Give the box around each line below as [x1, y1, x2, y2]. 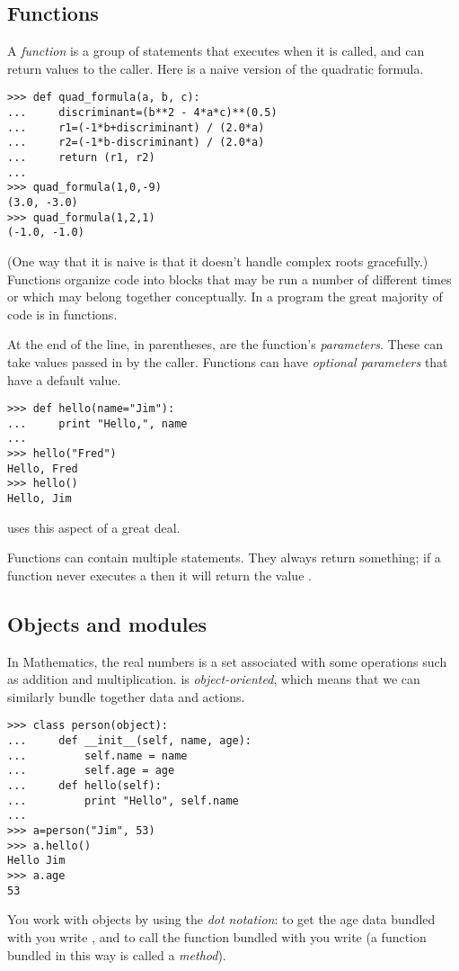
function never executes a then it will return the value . [7, 565, 312, 584]
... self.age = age [7, 764, 175, 778]
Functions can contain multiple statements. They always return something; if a [7, 548, 441, 567]
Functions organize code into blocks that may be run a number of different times [7, 269, 452, 288]
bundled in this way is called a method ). [7, 945, 226, 964]
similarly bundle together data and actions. [7, 687, 245, 706]
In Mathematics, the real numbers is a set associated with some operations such [7, 652, 447, 670]
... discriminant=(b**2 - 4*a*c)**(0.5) [7, 106, 278, 120]
